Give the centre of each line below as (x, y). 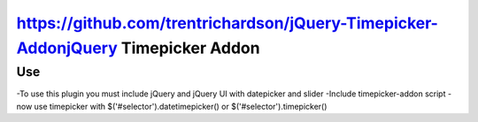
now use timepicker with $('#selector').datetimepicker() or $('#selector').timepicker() (172, 106)
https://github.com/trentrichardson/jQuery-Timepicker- (227, 23)
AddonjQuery (67, 48)
